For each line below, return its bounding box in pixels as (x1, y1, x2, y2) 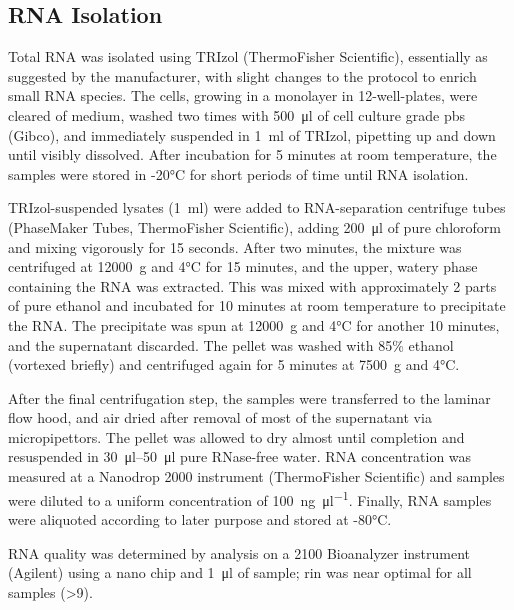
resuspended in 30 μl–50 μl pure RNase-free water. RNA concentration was (8, 446, 472, 467)
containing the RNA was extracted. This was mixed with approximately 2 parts (8, 275, 497, 296)
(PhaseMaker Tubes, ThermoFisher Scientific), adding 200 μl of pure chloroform (8, 216, 501, 237)
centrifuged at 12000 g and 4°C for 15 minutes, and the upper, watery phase (8, 256, 478, 277)
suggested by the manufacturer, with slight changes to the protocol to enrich (8, 65, 477, 86)
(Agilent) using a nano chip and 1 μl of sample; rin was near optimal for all (8, 562, 472, 583)
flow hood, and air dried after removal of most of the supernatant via (8, 407, 432, 428)
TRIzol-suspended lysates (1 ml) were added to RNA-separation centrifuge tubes (8, 197, 506, 218)
